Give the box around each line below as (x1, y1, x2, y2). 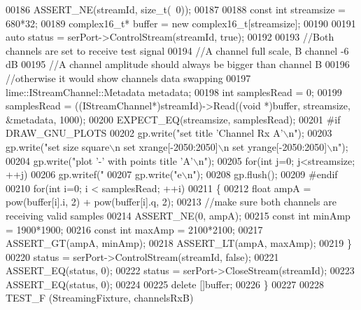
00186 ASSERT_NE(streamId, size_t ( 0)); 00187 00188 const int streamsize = (6, 2, 346, 16)
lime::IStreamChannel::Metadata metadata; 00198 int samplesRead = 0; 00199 (6, 84, 342, 99)
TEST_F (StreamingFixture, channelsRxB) (6, 290, 194, 305)
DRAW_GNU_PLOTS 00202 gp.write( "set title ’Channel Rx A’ (6, 126, 283, 140)
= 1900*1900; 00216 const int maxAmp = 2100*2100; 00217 (6, 222, 263, 236)
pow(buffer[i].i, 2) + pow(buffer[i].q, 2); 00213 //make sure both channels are (6, 194, 337, 209)
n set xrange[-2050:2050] (115, 139, 218, 154)
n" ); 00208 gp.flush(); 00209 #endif (187, 167, 338, 182)
